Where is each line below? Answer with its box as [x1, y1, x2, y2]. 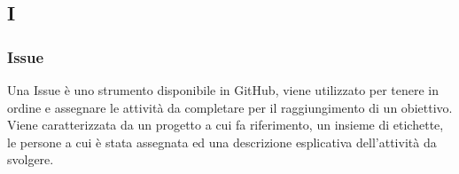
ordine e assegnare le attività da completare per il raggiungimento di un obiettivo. [7, 98, 453, 116]
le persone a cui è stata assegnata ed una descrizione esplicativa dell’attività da [7, 132, 437, 151]
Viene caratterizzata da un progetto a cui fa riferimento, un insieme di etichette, [7, 115, 444, 134]
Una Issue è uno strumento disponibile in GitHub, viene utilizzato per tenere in [7, 81, 440, 99]
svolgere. [7, 150, 54, 169]
